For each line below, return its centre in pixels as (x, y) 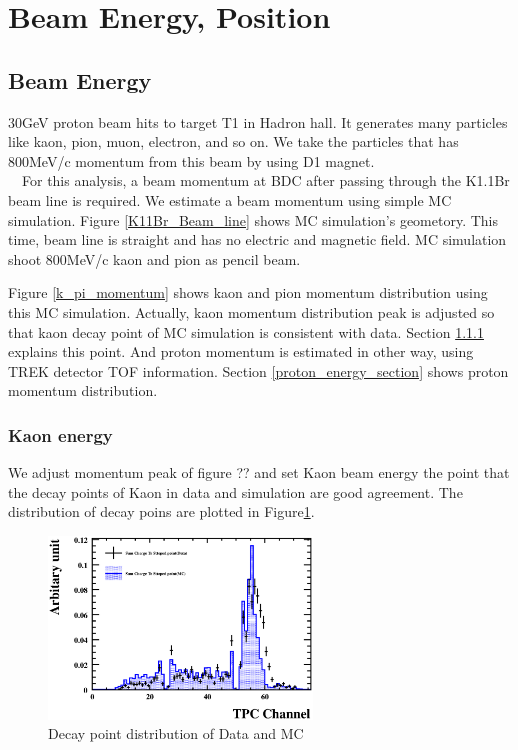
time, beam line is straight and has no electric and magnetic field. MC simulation (257, 239)
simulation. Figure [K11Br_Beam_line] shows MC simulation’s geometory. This (253, 219)
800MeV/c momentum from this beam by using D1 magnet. (191, 160)
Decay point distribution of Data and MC (176, 733)
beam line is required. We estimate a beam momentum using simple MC (230, 199)
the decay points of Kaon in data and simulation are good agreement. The (235, 491)
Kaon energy (60, 434)
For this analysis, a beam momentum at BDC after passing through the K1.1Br (265, 180)
